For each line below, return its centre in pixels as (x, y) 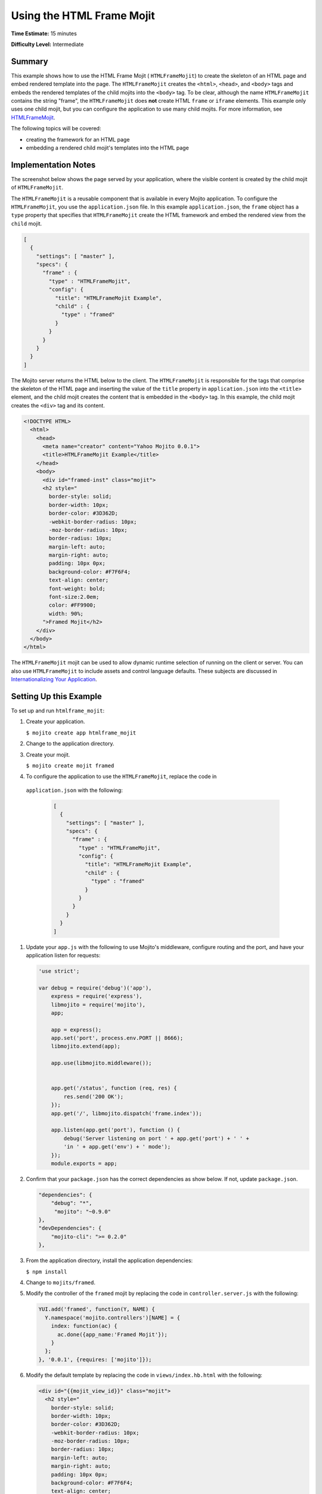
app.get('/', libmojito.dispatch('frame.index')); (126, 1113)
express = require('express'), (97, 996)
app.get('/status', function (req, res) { (114, 1088)
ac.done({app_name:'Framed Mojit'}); (113, 1334)
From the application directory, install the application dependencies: (109, 1260)
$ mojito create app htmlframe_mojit (81, 733)
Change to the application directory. (70, 743)
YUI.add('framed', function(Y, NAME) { (97, 1309)
